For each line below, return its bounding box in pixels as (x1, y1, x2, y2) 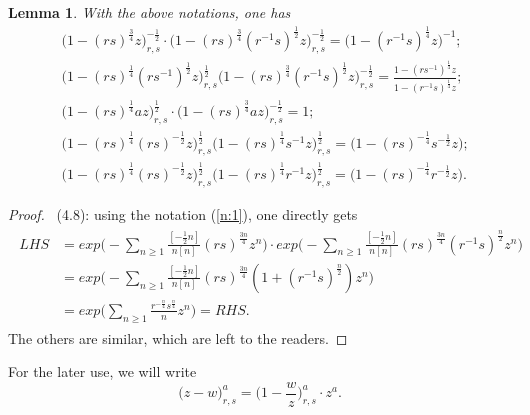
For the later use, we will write (8, 361, 197, 382)
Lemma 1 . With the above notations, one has (8, 2, 291, 22)
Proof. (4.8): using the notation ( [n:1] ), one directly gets (8, 203, 358, 224)
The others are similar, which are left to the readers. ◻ (8, 327, 348, 348)
